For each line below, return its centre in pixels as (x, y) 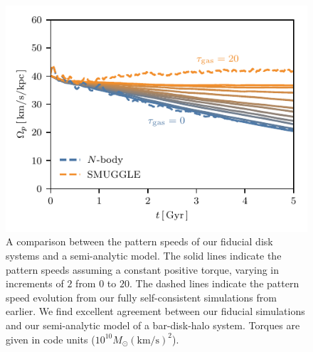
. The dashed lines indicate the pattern (214, 283)
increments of (35, 283)
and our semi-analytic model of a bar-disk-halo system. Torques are (153, 325)
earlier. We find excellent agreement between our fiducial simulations (155, 311)
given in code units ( (51, 339)
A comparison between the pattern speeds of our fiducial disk (139, 241)
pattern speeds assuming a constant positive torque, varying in (143, 269)
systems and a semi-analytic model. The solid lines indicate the (144, 255)
